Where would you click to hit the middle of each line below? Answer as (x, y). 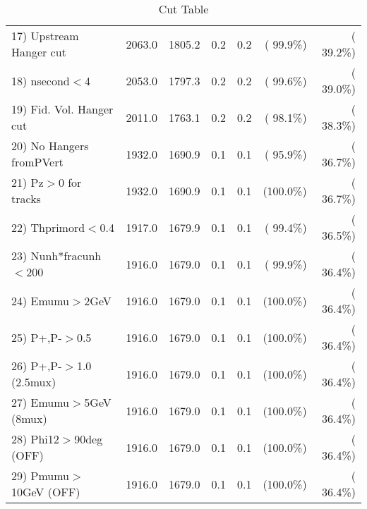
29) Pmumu (41, 476)
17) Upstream (45, 36)
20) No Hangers (50, 146)
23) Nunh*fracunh (56, 256)
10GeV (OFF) (46, 492)
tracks (26, 198)
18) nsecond (41, 80)
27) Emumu (41, 402)
